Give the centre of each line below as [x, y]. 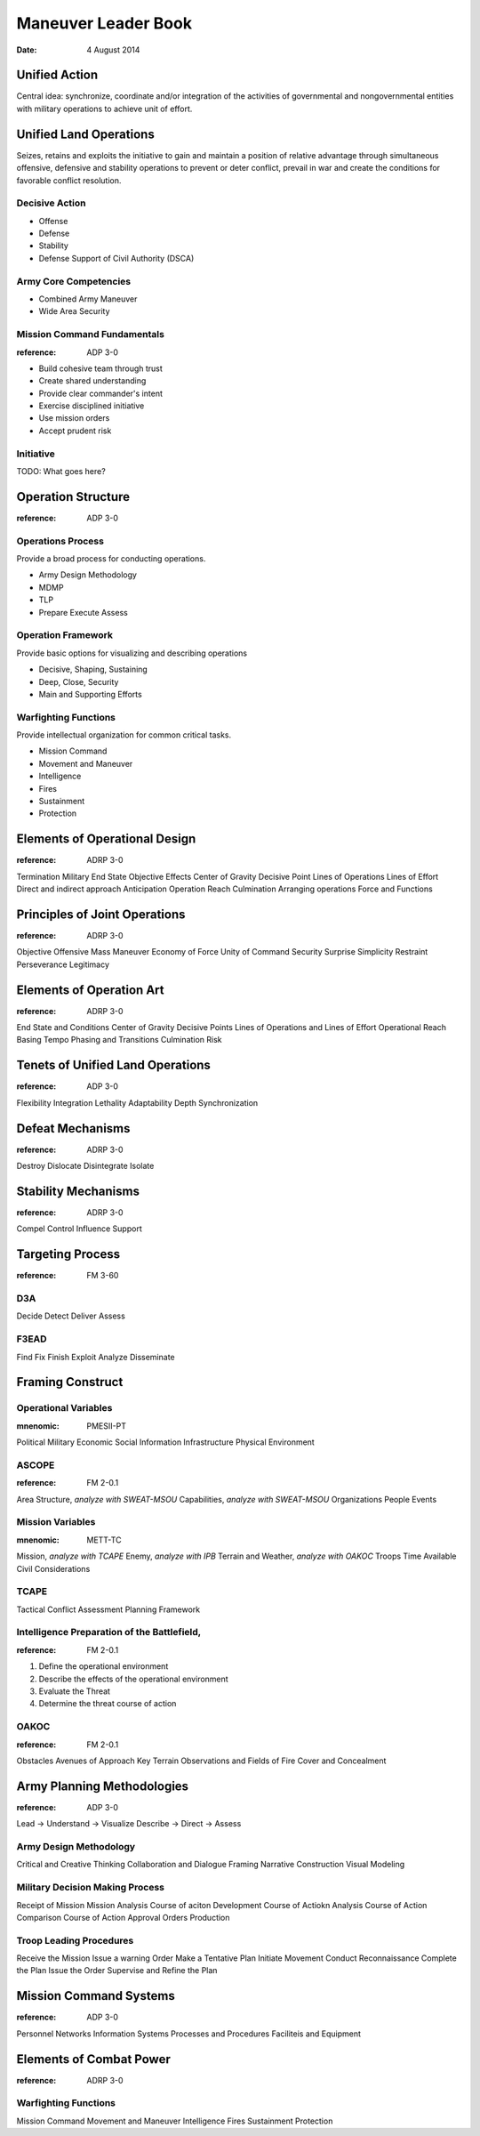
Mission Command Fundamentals [90, 335]
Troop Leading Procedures [75, 1940]
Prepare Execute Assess [83, 612]
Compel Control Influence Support [79, 1229]
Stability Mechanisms [78, 1191]
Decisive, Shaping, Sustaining [93, 669]
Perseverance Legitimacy [63, 964]
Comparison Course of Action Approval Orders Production [123, 1917]
